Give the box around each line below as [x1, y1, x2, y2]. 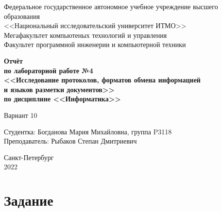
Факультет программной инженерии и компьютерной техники [4, 39, 186, 49]
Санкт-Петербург [4, 152, 54, 162]
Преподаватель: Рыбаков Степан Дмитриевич [4, 136, 137, 146]
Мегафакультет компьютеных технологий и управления [4, 30, 167, 40]
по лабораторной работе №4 [4, 65, 93, 75]
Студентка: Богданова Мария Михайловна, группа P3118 [4, 126, 172, 136]
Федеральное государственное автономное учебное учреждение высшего [4, 1, 218, 11]
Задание [4, 190, 53, 210]
